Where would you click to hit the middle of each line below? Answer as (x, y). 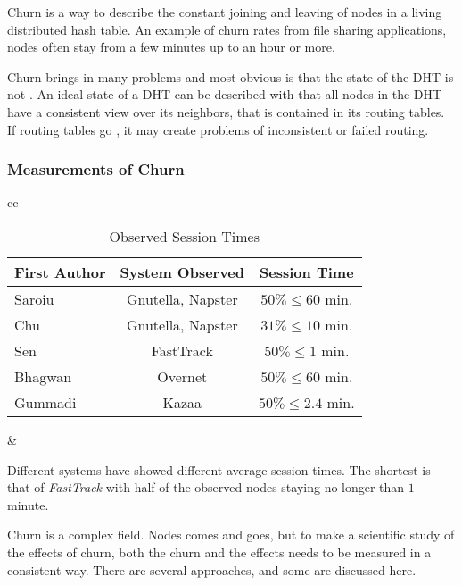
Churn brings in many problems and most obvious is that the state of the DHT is (231, 76)
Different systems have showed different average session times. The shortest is (219, 469)
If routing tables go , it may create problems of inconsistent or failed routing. (218, 129)
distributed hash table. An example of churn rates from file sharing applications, (227, 29)
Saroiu (34, 298)
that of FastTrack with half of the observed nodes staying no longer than (206, 487)
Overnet (182, 376)
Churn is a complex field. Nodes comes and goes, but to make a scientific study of (231, 535)
